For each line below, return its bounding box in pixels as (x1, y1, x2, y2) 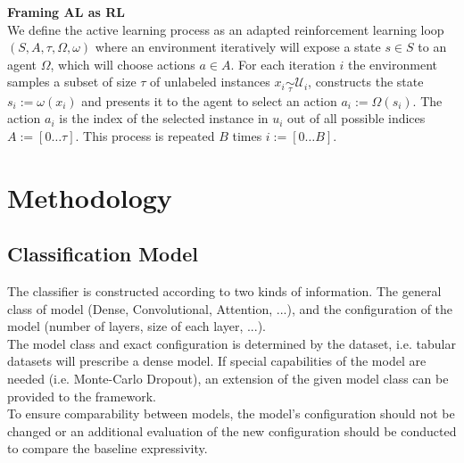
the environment (348, 54, 437, 73)
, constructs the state (308, 72, 424, 91)
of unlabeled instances (150, 72, 270, 91)
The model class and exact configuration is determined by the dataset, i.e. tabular (7, 334, 456, 352)
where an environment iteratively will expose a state (95, 37, 381, 56)
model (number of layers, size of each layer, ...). (7, 317, 266, 335)
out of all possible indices (287, 109, 426, 128)
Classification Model (7, 240, 199, 268)
